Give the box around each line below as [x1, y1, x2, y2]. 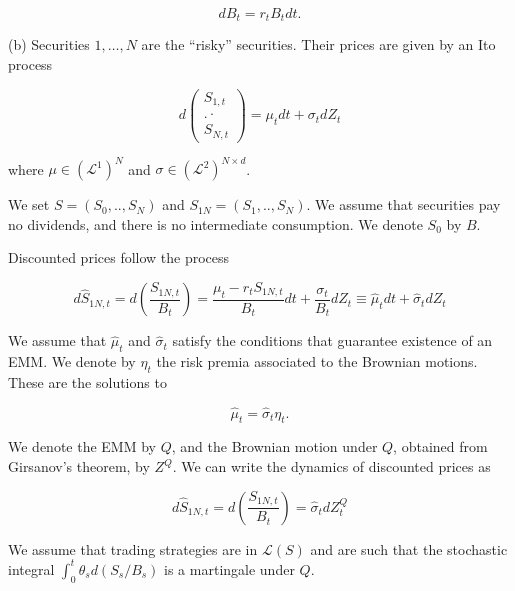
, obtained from [393, 436, 488, 457]
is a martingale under [164, 558, 295, 579]
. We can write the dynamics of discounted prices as [172, 456, 491, 477]
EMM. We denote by [8, 351, 136, 372]
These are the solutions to [8, 371, 167, 392]
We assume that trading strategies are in [8, 538, 258, 559]
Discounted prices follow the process [8, 247, 230, 268]
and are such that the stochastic [310, 538, 508, 559]
